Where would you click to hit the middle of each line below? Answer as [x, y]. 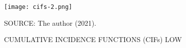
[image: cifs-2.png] [38, 7]
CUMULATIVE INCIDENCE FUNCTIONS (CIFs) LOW [93, 39]
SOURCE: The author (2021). [50, 23]
